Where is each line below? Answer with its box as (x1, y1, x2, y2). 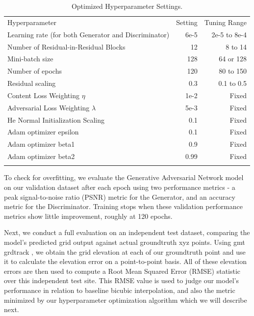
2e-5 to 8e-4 (211, 29, 247, 39)
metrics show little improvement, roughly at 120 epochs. (4, 211, 173, 221)
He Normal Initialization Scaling (7, 114, 105, 125)
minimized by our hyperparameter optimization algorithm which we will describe (4, 294, 247, 305)
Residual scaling (7, 78, 56, 88)
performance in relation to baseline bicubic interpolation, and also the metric (4, 285, 235, 295)
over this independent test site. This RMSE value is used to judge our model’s (4, 275, 239, 286)
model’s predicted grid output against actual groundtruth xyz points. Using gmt (4, 237, 245, 247)
